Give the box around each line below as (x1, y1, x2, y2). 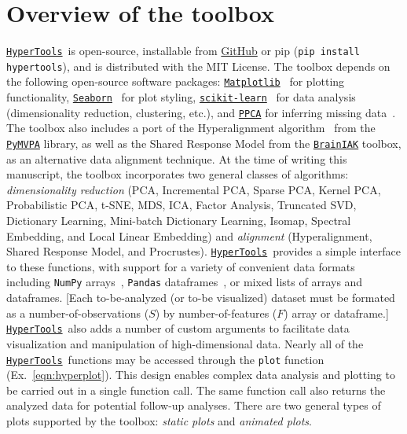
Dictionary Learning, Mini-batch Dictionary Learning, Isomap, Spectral (6, 212, 351, 229)
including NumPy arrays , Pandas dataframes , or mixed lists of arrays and (6, 274, 363, 290)
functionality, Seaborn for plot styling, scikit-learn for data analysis (6, 89, 356, 105)
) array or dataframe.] (284, 304, 389, 321)
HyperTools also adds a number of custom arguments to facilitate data (6, 320, 350, 337)
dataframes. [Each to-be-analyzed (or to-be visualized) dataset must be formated (6, 289, 395, 306)
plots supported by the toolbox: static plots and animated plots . (6, 413, 312, 428)
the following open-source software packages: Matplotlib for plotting (6, 73, 345, 90)
